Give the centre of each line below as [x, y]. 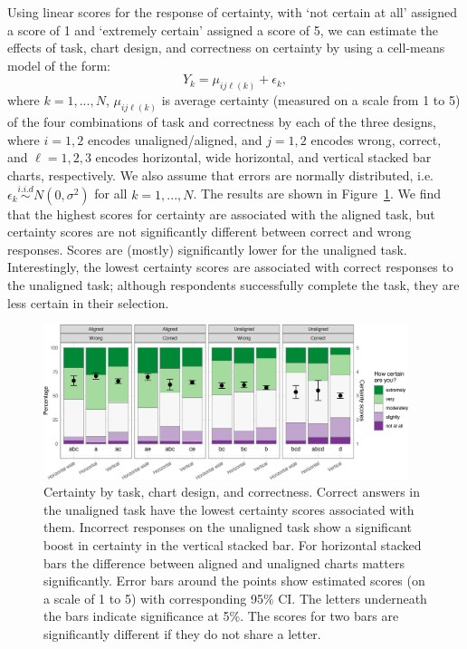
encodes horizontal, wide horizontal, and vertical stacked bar [263, 157]
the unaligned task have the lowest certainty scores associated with [229, 509]
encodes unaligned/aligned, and [175, 139]
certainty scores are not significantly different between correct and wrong [210, 232]
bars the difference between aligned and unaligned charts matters [224, 562]
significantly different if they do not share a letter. [182, 633]
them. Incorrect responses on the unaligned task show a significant [228, 527]
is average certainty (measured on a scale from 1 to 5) [311, 100]
